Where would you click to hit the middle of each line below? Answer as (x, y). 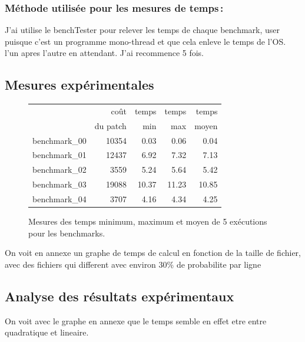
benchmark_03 (59, 184)
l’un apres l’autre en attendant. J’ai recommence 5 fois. (105, 53)
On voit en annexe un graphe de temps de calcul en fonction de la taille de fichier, (153, 253)
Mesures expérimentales (79, 85)
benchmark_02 (59, 170)
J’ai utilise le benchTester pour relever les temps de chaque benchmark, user (142, 30)
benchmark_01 (59, 155)
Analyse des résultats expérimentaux (120, 296)
